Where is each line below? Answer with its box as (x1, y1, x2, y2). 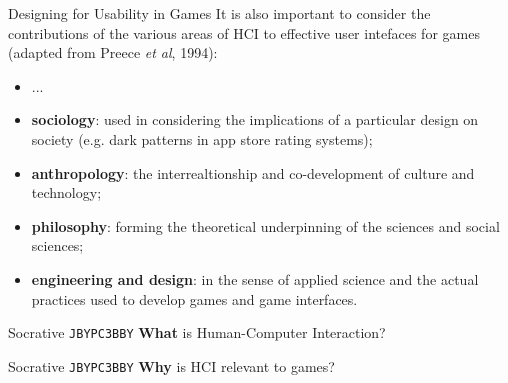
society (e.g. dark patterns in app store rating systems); (31, 128, 373, 149)
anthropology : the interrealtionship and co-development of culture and (31, 162, 475, 183)
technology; (31, 182, 102, 203)
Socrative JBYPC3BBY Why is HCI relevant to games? (8, 355, 335, 376)
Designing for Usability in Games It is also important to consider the (8, 3, 431, 23)
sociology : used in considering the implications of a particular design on (31, 109, 479, 130)
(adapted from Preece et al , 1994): (8, 42, 218, 63)
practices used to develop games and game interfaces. (31, 288, 358, 309)
